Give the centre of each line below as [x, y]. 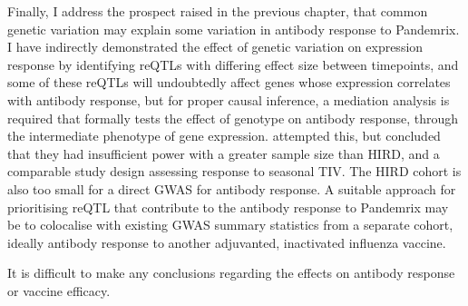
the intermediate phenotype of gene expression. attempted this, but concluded [224, 136]
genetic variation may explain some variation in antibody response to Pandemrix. [234, 29]
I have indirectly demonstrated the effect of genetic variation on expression [215, 47]
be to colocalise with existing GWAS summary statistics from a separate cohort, [230, 225]
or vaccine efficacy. [59, 290]
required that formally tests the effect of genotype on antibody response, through [233, 118]
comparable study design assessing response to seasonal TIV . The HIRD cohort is [234, 171]
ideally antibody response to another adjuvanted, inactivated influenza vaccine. [227, 242]
